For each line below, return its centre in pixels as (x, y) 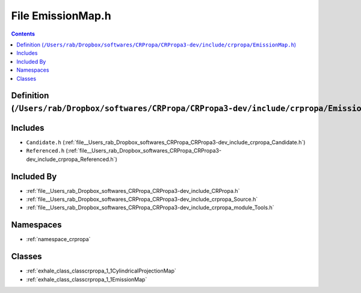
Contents (23, 34)
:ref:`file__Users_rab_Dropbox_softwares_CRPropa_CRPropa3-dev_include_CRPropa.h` (133, 191)
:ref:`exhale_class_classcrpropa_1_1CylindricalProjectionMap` (101, 271)
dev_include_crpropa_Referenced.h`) (72, 159)
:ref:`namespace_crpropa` (58, 239)
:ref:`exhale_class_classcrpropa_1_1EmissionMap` (87, 279)
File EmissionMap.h (61, 16)
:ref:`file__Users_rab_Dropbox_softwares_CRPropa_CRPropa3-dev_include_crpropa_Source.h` (142, 200)
